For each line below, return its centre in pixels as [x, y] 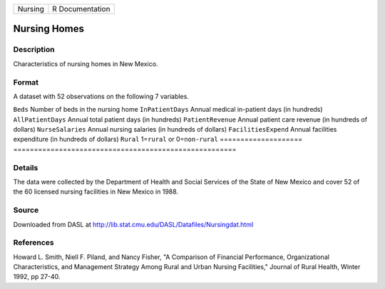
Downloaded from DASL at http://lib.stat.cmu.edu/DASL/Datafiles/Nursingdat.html [133, 224]
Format [26, 82]
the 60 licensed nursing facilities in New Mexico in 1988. [96, 191]
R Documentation [81, 9]
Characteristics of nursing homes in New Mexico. [86, 63]
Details [26, 167]
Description [34, 50]
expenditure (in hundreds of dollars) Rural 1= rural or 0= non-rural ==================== [158, 140]
